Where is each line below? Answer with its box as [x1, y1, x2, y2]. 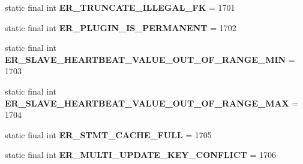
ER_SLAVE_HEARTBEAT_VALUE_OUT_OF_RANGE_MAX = [5, 96, 299, 109]
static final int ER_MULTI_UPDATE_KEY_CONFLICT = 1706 [5, 148, 276, 161]
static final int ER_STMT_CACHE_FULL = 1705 [5, 128, 212, 141]
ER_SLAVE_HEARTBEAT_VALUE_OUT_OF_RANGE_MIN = [5, 53, 295, 65]
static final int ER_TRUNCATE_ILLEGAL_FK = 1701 [5, 1, 235, 13]
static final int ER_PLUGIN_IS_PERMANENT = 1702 [5, 21, 236, 34]
